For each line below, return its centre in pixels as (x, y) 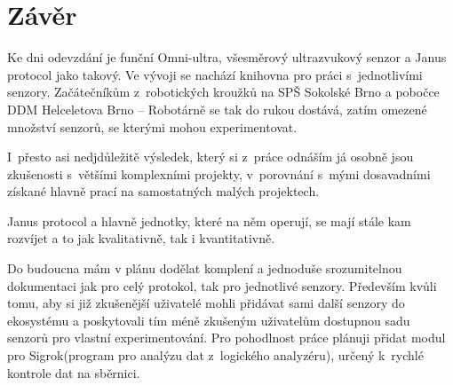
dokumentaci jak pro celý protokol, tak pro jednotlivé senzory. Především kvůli (222, 285)
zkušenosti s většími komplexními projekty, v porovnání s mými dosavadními (219, 173)
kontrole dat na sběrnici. (74, 372)
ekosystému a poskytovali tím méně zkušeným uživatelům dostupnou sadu (209, 320)
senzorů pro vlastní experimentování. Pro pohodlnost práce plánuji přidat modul (226, 338)
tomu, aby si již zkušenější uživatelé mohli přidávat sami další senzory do (206, 303)
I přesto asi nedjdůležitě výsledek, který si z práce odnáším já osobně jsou (211, 157)
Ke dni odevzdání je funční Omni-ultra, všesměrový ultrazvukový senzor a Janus (227, 57)
